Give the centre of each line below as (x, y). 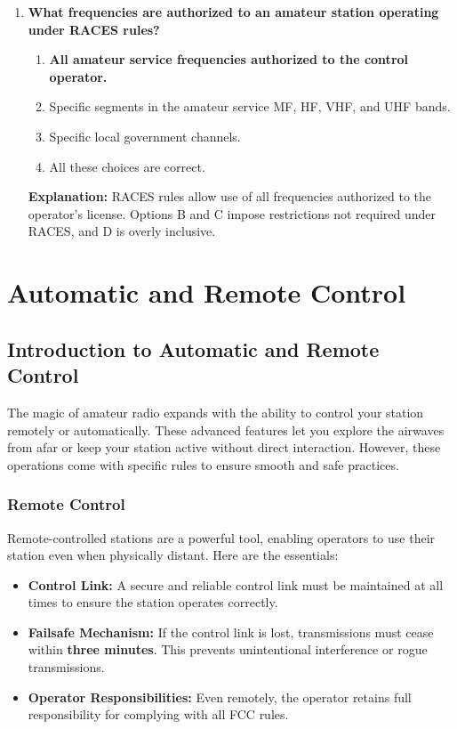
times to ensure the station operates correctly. (153, 602)
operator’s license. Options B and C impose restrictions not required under (232, 213)
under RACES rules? (94, 29)
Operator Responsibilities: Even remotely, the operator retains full (220, 697)
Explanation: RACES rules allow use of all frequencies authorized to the (230, 196)
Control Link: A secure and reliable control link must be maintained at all (236, 584)
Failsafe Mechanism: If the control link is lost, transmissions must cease (231, 632)
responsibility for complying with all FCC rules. (158, 714)
